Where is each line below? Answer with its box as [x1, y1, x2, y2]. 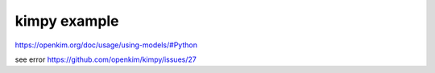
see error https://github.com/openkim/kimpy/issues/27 [14, 55, 197, 64]
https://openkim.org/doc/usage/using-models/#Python [14, 40, 197, 50]
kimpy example [14, 12, 120, 30]
